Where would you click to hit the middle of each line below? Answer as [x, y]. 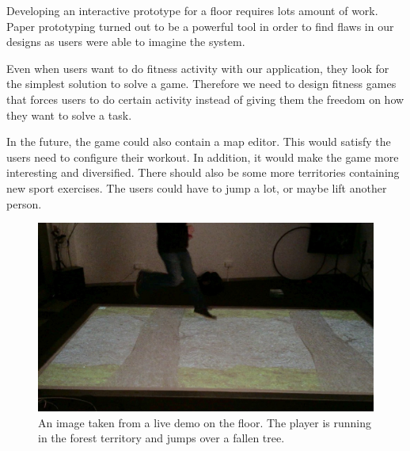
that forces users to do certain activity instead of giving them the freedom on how [205, 99]
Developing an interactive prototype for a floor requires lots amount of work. [192, 10]
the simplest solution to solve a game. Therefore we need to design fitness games [201, 84]
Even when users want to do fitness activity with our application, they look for [198, 68]
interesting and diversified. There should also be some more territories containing [203, 172]
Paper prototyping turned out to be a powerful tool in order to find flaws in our [200, 26]
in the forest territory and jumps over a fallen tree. [161, 438]
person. [24, 203]
